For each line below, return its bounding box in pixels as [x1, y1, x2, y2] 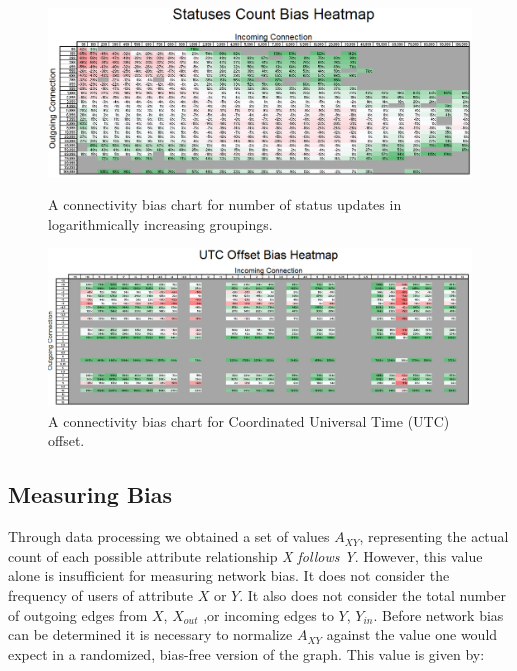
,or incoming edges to [203, 604, 334, 625]
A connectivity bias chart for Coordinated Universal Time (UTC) [48, 410, 450, 431]
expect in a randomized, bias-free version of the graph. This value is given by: [8, 643, 485, 664]
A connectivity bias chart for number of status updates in [48, 194, 402, 215]
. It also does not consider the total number [239, 585, 506, 606]
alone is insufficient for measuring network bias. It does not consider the [8, 565, 450, 586]
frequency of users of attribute [8, 585, 194, 606]
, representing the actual [359, 526, 509, 547]
